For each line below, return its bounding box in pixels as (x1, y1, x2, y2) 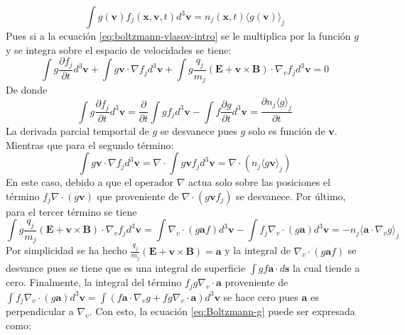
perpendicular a (6, 304, 74, 319)
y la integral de (225, 243, 291, 258)
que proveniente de (97, 188, 179, 203)
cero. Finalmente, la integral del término (6, 275, 182, 290)
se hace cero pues (223, 289, 298, 304)
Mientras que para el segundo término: (6, 137, 174, 152)
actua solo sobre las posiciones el (188, 175, 330, 190)
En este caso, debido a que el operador (6, 175, 174, 190)
